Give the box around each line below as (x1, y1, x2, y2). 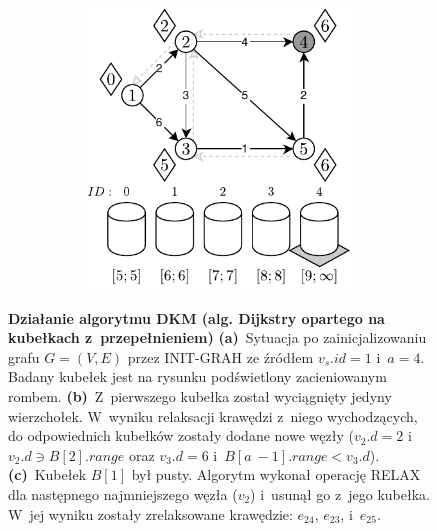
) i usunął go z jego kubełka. (250, 483, 430, 504)
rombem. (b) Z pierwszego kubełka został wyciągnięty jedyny (8, 385, 392, 406)
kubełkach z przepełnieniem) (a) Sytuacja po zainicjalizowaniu (8, 327, 427, 348)
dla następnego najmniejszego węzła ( (8, 483, 238, 504)
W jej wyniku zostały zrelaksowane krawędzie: (8, 503, 293, 524)
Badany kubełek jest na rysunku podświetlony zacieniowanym (8, 366, 387, 387)
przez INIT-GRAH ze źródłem (127, 346, 314, 367)
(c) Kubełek (8, 464, 87, 485)
